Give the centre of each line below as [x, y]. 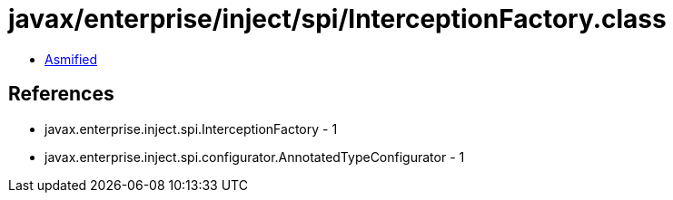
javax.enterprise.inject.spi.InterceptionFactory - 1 [191, 129]
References [61, 94]
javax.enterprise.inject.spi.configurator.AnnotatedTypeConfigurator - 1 [255, 157]
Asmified [71, 59]
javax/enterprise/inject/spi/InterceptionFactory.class [337, 19]
